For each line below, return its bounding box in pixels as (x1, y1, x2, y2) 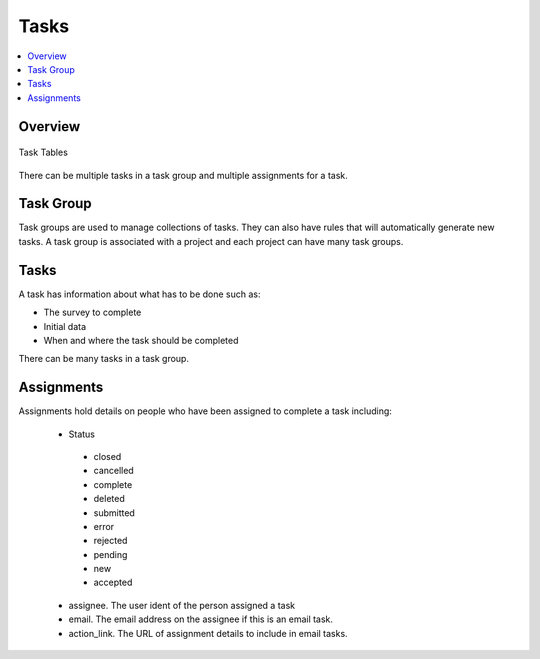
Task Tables (18, 146, 69, 159)
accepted (93, 576, 133, 589)
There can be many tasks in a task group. (18, 353, 190, 365)
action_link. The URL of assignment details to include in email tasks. (68, 627, 349, 639)
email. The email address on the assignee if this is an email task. (68, 613, 334, 625)
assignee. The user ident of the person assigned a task (68, 599, 295, 611)
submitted (93, 506, 135, 519)
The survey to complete (43, 306, 142, 319)
